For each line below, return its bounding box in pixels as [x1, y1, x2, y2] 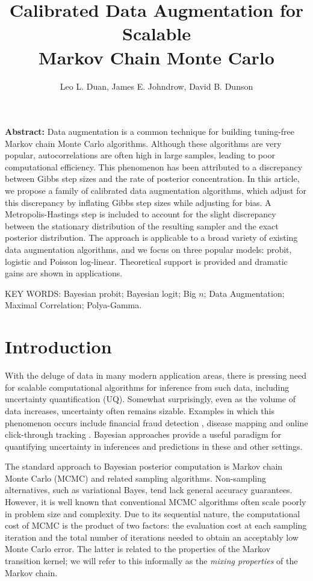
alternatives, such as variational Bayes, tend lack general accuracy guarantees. [5, 483, 293, 496]
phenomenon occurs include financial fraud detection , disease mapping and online [5, 416, 308, 429]
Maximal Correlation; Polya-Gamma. [5, 299, 142, 311]
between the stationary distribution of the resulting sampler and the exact [5, 219, 279, 232]
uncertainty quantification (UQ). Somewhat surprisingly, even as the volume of [5, 393, 296, 405]
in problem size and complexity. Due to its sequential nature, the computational [5, 507, 300, 520]
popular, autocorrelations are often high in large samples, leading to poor [5, 149, 275, 161]
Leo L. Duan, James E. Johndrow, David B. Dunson [60, 79, 253, 92]
